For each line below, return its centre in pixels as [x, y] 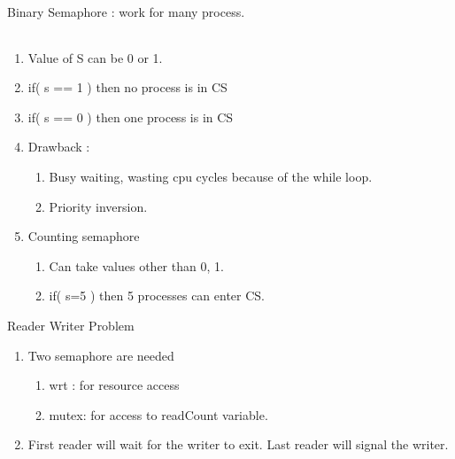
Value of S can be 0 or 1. [95, 57]
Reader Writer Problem [71, 325]
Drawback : [59, 147]
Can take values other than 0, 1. [136, 265]
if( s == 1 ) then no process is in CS [127, 87]
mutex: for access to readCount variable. [158, 414]
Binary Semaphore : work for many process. [126, 12]
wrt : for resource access [114, 385]
